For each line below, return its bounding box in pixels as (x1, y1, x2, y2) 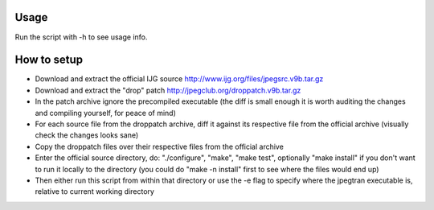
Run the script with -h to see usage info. (14, 32, 148, 42)
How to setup (14, 53, 84, 67)
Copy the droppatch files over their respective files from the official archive (35, 142, 285, 151)
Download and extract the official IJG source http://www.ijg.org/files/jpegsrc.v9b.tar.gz (35, 74, 324, 84)
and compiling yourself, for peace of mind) (35, 108, 176, 117)
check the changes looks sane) (35, 130, 139, 140)
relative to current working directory (35, 187, 154, 196)
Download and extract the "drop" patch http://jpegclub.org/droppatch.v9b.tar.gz (35, 85, 301, 95)
